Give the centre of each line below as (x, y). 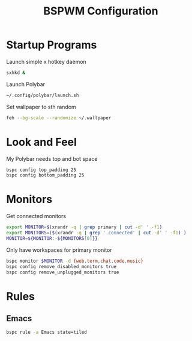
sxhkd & (16, 73)
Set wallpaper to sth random (41, 107)
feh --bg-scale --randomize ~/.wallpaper (59, 118)
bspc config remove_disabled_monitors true (61, 266)
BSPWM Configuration (101, 11)
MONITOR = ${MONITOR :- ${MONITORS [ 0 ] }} (52, 238)
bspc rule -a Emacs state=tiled (46, 333)
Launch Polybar (26, 84)
